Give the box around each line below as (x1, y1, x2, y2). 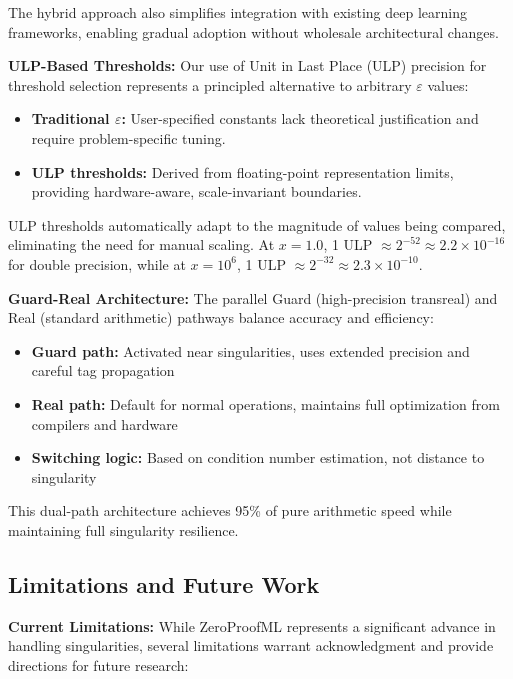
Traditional (31, 108, 110, 129)
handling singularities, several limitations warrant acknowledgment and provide (8, 635, 494, 656)
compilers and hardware (31, 413, 178, 434)
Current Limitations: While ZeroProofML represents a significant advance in (8, 615, 496, 636)
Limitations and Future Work (8, 568, 320, 599)
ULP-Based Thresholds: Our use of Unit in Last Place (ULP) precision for (8, 55, 487, 76)
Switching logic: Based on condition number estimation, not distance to (31, 447, 485, 468)
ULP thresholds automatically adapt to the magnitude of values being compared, (8, 214, 506, 235)
